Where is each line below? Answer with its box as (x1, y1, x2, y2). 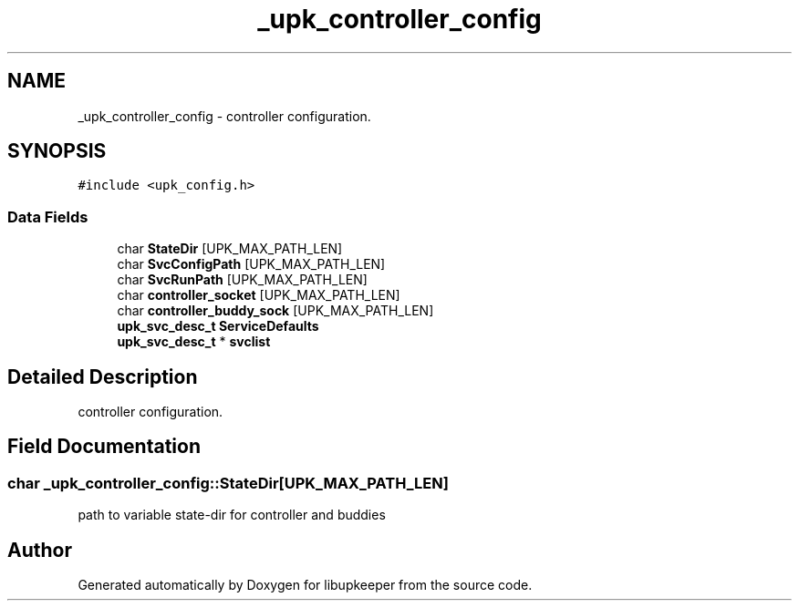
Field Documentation (7, 435, 201, 459)
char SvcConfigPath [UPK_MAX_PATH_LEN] (117, 256, 386, 273)
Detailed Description (7, 365, 198, 388)
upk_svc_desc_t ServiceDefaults (117, 318, 319, 335)
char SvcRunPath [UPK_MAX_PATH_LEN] (117, 272, 368, 288)
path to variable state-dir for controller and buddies (78, 507, 386, 523)
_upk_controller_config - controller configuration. (78, 108, 371, 124)
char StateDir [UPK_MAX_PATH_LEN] (117, 241, 343, 257)
